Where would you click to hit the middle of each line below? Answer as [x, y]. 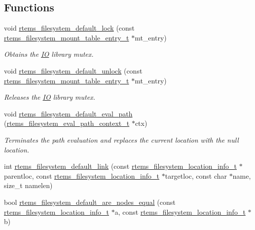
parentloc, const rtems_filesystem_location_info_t [82, 175]
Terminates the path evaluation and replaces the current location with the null [121, 139]
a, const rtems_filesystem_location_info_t [180, 211]
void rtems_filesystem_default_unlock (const [73, 70]
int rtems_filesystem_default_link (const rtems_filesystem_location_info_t [120, 166]
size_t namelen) [28, 185]
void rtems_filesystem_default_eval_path [68, 113]
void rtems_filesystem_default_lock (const [69, 28]
